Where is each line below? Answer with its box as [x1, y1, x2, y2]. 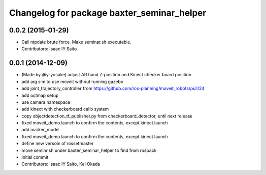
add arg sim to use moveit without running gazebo [21, 79, 124, 85]
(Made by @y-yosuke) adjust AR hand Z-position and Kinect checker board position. [21, 72, 193, 78]
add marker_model [21, 127, 60, 133]
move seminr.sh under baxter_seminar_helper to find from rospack [21, 147, 157, 153]
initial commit [21, 154, 49, 160]
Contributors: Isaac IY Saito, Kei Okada [21, 161, 100, 167]
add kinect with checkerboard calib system [21, 106, 109, 112]
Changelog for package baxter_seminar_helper [9, 7, 206, 18]
